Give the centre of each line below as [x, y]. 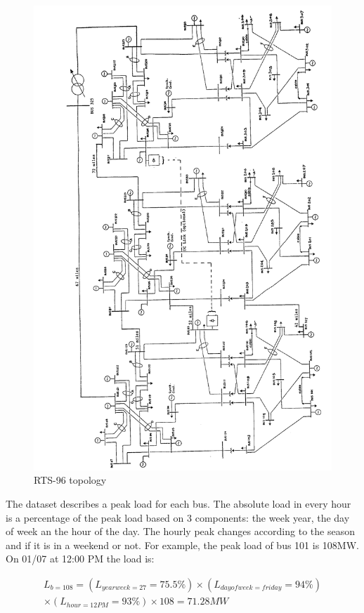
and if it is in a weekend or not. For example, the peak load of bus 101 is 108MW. [182, 545]
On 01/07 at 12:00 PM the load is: [80, 559]
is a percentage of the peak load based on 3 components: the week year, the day [178, 517]
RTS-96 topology [70, 480]
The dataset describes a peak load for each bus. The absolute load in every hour [178, 504]
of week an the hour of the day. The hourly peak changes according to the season [180, 531]
